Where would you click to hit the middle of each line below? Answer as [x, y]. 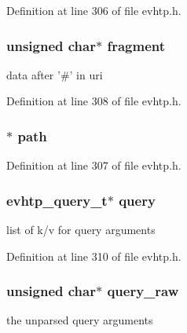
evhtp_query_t [57, 200]
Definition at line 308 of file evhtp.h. [94, 101]
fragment [136, 45]
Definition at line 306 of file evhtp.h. [94, 10]
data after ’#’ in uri [55, 74]
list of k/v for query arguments [81, 230]
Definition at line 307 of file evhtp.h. [94, 165]
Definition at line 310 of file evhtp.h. [94, 256]
